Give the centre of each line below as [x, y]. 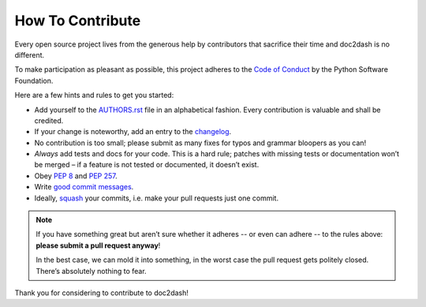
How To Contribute [78, 21]
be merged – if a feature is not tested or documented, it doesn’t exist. [147, 165]
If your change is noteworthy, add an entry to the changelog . [133, 132]
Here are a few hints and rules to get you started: [94, 95]
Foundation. [34, 80]
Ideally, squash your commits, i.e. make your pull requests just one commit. [157, 198]
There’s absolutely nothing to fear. [91, 271]
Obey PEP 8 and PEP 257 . [76, 176]
